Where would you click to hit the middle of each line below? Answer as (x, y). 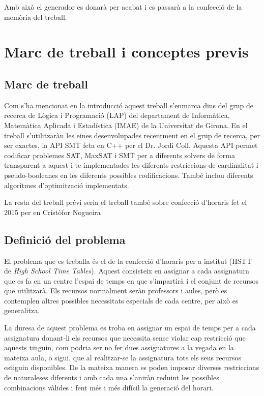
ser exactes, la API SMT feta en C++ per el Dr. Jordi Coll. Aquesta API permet (131, 145)
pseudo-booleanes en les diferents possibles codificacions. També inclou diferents (129, 175)
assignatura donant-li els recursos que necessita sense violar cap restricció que (125, 337)
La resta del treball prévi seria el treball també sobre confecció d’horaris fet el (126, 202)
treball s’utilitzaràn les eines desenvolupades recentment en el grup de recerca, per (132, 135)
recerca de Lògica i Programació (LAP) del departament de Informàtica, (117, 115)
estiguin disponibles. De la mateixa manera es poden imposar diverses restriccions (132, 367)
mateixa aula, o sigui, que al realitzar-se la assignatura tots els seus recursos (123, 357)
